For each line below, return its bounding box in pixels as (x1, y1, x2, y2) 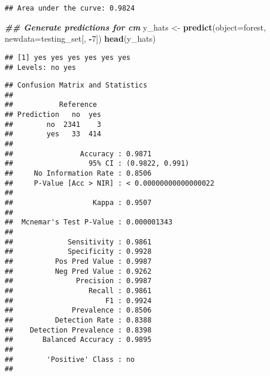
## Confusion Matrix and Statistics (5, 81, 148, 90)
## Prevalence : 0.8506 (5, 306, 152, 315)
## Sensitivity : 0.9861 (5, 237, 152, 246)
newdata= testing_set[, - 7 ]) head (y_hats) (5, 32, 156, 45)
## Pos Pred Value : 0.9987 (5, 257, 152, 266)
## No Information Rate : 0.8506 (5, 169, 152, 178)
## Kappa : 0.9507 (5, 199, 152, 207)
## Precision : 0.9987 (5, 277, 152, 286)
